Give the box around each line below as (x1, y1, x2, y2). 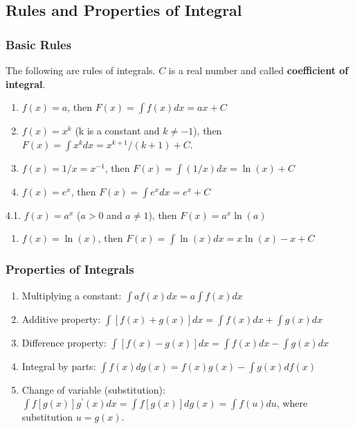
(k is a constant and (75, 123, 160, 138)
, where (276, 396, 308, 410)
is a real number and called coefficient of (168, 63, 349, 77)
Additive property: (21, 311, 101, 326)
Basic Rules (6, 35, 72, 53)
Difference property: (21, 335, 107, 349)
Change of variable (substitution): (21, 382, 165, 396)
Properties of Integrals (6, 261, 134, 278)
